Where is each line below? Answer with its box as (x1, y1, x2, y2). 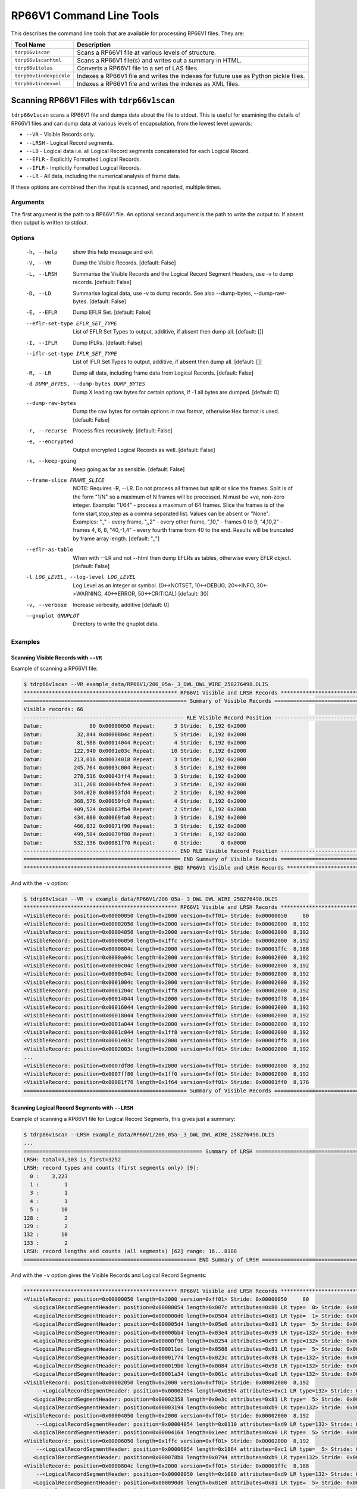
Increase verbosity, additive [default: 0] (73, 601, 170, 608)
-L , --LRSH (26, 270, 58, 277)
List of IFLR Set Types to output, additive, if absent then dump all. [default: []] (73, 358, 262, 366)
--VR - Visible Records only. (26, 131, 95, 138)
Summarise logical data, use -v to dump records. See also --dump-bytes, (73, 289, 253, 297)
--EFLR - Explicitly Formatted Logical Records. (26, 155, 141, 163)
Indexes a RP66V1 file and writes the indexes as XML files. (76, 79, 240, 88)
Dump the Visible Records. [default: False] (73, 259, 176, 266)
